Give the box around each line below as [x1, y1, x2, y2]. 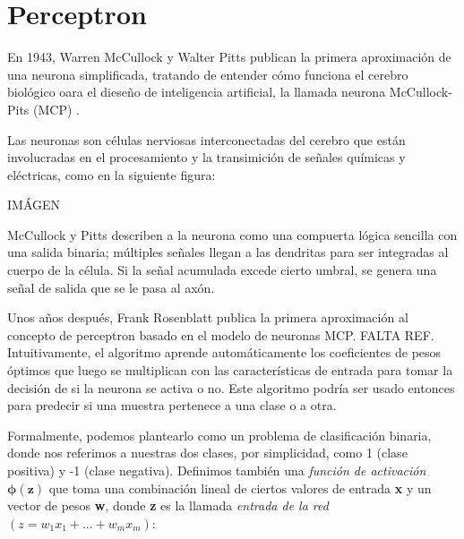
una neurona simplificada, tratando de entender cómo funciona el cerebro [7, 64, 408, 83]
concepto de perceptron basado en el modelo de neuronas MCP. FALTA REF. [7, 325, 434, 344]
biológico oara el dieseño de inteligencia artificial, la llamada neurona [7, 82, 386, 101]
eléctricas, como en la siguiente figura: [7, 165, 216, 184]
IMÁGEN [7, 195, 61, 214]
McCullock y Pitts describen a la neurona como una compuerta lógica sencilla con [7, 225, 458, 244]
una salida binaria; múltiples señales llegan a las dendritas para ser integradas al [7, 243, 449, 261]
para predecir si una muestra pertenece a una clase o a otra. [7, 396, 337, 415]
